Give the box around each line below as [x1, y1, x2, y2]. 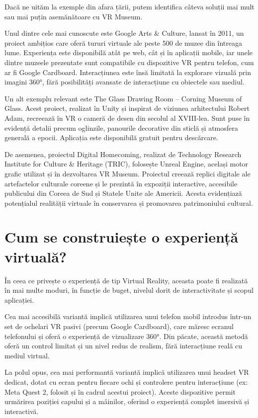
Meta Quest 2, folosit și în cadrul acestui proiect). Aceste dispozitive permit [4, 386, 236, 397]
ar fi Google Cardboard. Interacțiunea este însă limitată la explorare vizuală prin [4, 67, 252, 77]
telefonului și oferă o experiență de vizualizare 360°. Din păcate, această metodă [4, 331, 248, 341]
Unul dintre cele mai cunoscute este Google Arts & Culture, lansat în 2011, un [4, 28, 244, 38]
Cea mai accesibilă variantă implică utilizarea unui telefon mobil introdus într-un [4, 311, 252, 322]
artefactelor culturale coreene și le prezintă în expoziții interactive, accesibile [4, 178, 238, 188]
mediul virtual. [4, 350, 50, 360]
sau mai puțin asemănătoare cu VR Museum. [4, 11, 143, 21]
